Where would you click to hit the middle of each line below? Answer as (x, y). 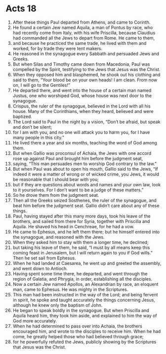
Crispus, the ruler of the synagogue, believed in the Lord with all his (82, 106)
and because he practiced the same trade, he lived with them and (80, 43)
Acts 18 (21, 9)
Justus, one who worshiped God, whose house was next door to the (82, 95)
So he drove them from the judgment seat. (56, 195)
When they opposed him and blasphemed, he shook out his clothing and (86, 74)
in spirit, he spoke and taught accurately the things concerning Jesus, (84, 300)
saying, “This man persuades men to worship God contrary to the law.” (85, 164)
